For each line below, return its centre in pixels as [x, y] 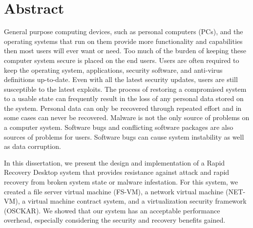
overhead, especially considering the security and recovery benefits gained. [115, 220]
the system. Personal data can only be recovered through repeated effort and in [123, 108]
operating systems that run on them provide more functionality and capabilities [123, 41]
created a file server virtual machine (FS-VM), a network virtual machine [114, 191]
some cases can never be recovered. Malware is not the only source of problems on [127, 117]
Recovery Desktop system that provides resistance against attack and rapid [117, 172]
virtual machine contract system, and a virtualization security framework [137, 201]
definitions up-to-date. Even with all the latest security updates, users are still [121, 79]
